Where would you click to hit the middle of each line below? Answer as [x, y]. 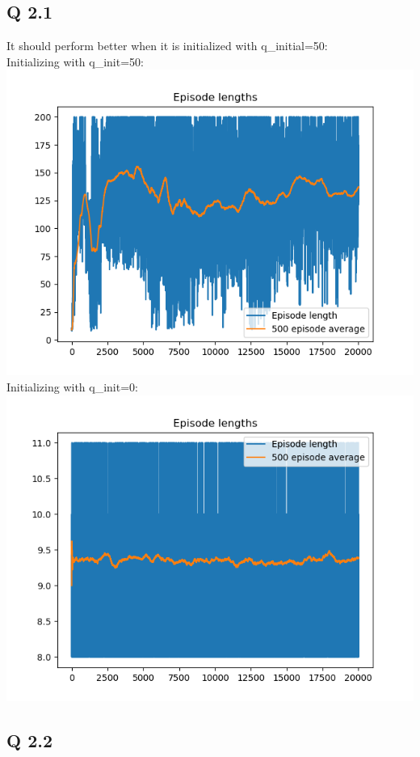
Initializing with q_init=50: [75, 61]
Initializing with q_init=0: [72, 386]
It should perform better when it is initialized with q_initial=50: [167, 46]
